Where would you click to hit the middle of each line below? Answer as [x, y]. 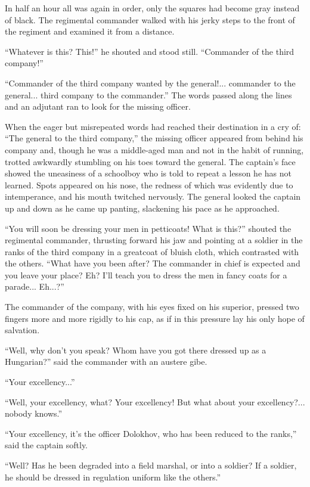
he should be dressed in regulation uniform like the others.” [113, 477]
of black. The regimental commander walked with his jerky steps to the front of [150, 19]
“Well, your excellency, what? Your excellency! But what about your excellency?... [155, 401]
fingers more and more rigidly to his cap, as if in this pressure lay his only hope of [155, 318]
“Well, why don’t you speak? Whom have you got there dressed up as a [136, 350]
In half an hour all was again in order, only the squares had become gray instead [152, 8]
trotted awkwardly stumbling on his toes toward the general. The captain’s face [150, 161]
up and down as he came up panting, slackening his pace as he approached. [142, 208]
